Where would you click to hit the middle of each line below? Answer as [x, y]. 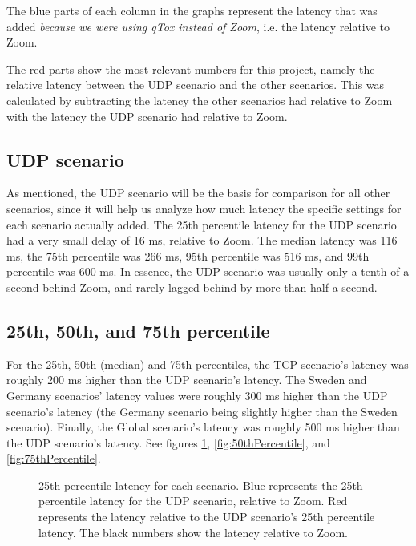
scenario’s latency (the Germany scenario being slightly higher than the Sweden [202, 411]
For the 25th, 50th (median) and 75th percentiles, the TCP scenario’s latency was [208, 364]
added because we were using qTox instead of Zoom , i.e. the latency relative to [198, 26]
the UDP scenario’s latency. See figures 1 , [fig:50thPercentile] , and [168, 442]
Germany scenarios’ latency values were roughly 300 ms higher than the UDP [197, 395]
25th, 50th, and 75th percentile [138, 330]
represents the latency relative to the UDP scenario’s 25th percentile [207, 517]
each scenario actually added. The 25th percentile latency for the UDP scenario [202, 224]
